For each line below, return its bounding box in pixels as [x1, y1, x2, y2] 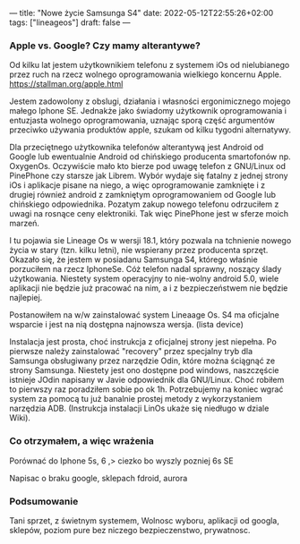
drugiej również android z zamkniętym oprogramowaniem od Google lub [9, 190, 276, 200]
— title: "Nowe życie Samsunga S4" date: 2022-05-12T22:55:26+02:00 [9, 8, 274, 18]
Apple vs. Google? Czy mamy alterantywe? [9, 39, 201, 52]
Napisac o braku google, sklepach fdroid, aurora [9, 472, 188, 483]
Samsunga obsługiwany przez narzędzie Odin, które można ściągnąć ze [9, 355, 276, 366]
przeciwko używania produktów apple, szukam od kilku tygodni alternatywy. [9, 124, 291, 135]
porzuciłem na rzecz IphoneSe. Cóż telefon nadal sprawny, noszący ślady [9, 264, 282, 275]
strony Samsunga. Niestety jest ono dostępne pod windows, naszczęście [9, 365, 279, 376]
